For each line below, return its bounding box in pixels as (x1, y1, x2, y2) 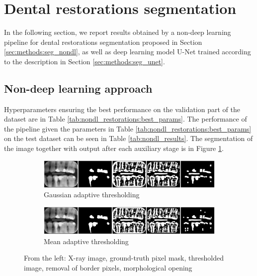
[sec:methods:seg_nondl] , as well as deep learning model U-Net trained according (4, 46, 251, 57)
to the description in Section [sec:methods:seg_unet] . (4, 56, 165, 66)
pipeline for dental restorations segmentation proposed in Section (4, 36, 202, 47)
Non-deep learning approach (4, 80, 153, 96)
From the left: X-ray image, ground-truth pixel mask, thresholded (24, 253, 224, 263)
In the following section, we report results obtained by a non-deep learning (4, 27, 231, 37)
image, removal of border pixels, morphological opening (24, 262, 192, 273)
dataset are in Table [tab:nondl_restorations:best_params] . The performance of (4, 114, 247, 124)
